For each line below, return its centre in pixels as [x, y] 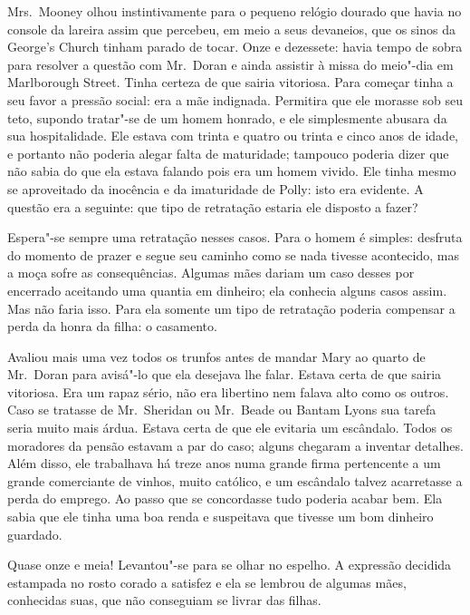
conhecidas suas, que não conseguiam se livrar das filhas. [164, 600]
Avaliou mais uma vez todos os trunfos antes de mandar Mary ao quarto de [216, 356]
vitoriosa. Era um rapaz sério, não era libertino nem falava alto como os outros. [228, 391]
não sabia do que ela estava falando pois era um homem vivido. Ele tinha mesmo [232, 171]
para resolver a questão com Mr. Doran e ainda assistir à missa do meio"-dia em [230, 64]
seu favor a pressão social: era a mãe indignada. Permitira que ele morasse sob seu [235, 99]
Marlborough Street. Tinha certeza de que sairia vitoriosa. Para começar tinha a [230, 82]
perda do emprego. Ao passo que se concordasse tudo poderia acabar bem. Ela [225, 498]
